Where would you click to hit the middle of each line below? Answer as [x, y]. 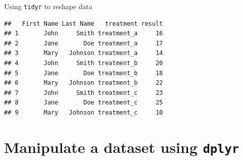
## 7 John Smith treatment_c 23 [83, 93]
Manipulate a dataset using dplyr [122, 147]
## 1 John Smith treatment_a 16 [83, 34]
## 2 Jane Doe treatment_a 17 [83, 43]
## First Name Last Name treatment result [83, 23]
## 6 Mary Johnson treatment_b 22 [83, 83]
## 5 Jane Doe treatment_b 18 [83, 73]
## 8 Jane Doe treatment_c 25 [83, 103]
